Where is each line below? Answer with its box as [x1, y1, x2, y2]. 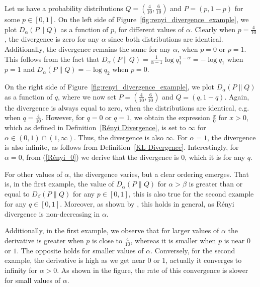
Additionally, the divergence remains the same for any [5, 44, 171, 54]
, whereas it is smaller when [130, 235, 216, 246]
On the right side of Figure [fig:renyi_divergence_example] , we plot [5, 81, 214, 92]
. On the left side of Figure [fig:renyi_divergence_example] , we [54, 14, 249, 24]
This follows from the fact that [5, 53, 100, 64]
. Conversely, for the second [150, 245, 235, 255]
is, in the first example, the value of [5, 178, 114, 189]
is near [224, 235, 245, 246]
